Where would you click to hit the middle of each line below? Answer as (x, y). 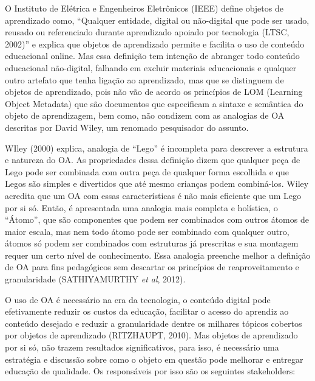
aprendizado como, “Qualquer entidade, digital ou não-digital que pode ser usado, (157, 20)
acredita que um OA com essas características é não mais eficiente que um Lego (153, 195)
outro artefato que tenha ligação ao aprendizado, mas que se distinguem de (144, 79)
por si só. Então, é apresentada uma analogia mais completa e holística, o (141, 207)
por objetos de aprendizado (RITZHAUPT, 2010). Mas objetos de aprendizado (151, 335)
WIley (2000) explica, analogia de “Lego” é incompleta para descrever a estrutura (157, 148)
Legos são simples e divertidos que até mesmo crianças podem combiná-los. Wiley (157, 184)
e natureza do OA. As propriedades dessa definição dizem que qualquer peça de (153, 160)
